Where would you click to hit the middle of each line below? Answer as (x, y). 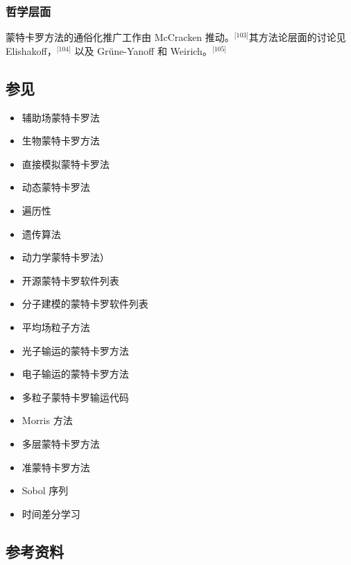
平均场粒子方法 (56, 327)
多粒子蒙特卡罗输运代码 (75, 397)
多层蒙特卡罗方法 (61, 443)
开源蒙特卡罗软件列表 (70, 280)
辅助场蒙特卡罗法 (61, 117)
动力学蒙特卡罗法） (66, 257)
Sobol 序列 (45, 490)
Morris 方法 (47, 420)
